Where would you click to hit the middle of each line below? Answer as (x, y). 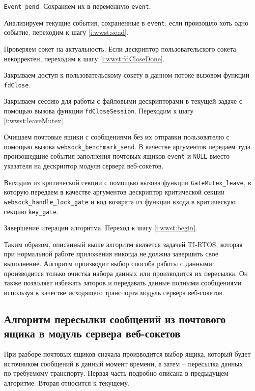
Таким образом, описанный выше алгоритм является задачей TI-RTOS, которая (123, 244)
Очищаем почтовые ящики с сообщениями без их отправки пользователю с (117, 137)
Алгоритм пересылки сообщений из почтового (115, 319)
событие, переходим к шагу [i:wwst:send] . (66, 32)
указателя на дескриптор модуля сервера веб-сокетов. (84, 166)
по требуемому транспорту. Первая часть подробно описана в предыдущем (116, 373)
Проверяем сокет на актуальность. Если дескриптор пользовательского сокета (120, 48)
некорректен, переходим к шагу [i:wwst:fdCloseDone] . (84, 58)
